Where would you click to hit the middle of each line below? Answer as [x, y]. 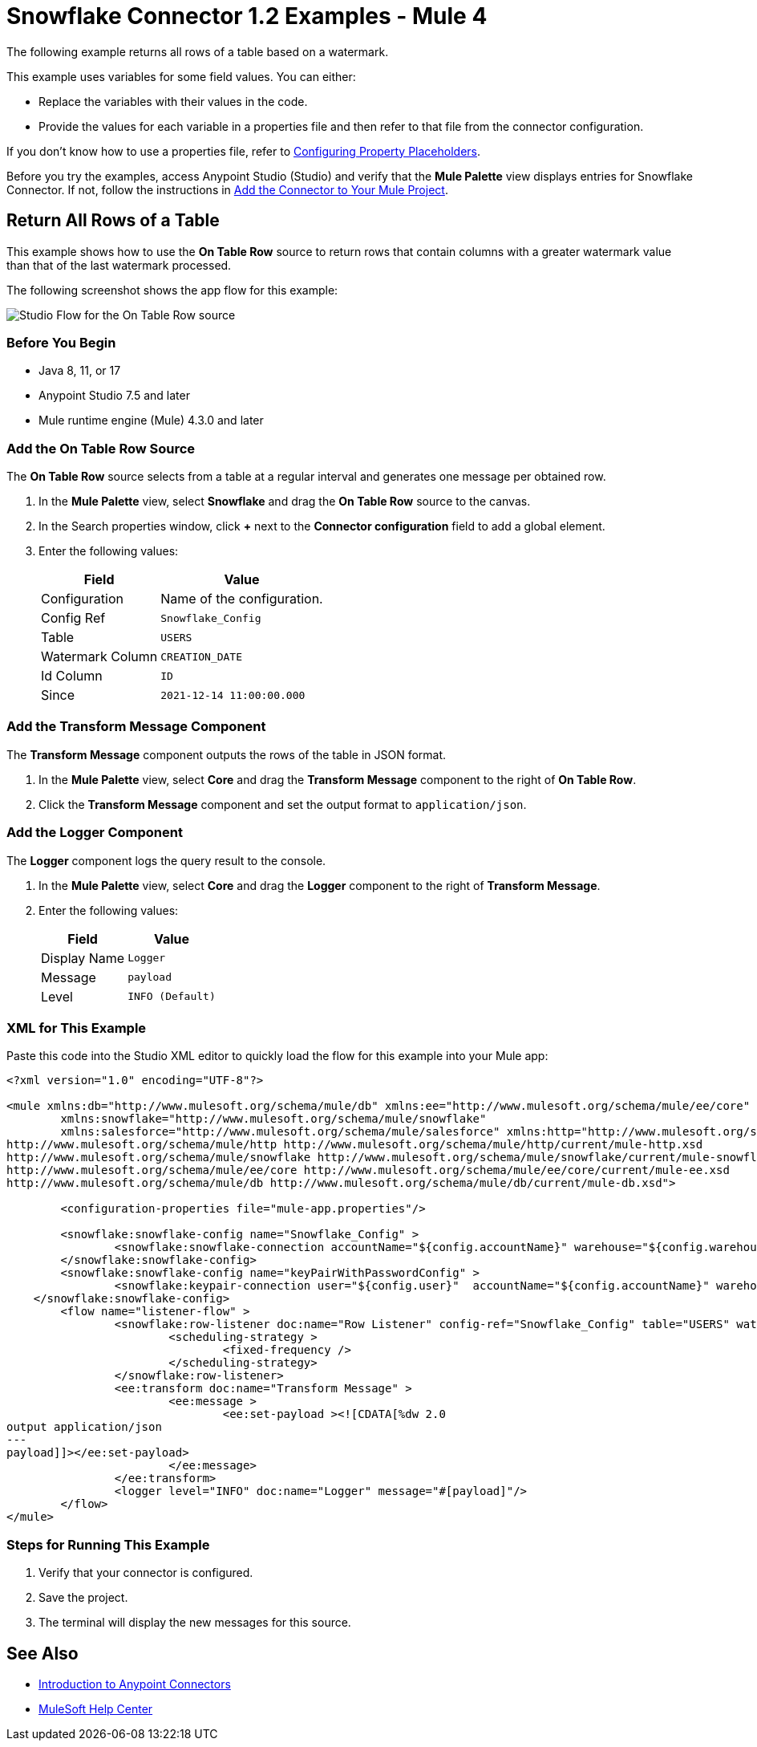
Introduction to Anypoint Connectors [135, 1684]
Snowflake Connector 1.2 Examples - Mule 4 [247, 16]
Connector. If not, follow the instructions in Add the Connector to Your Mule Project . [227, 189]
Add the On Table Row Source [101, 448]
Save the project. [83, 1598]
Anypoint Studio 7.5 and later [114, 396]
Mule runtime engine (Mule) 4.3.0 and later [151, 420]
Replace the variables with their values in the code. [173, 101]
